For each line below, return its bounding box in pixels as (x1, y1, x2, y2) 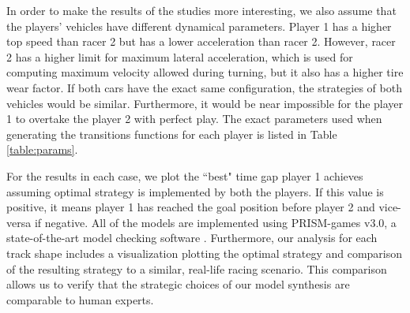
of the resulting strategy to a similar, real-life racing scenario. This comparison (6, 260, 387, 277)
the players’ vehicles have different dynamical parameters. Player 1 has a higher (6, 17, 392, 34)
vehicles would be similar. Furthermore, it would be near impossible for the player (6, 95, 404, 111)
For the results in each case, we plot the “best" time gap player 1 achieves (6, 167, 363, 184)
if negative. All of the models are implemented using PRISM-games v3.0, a (34, 214, 397, 230)
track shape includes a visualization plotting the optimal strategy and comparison (6, 244, 403, 261)
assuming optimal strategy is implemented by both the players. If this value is (6, 183, 384, 199)
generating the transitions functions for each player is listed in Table (6, 125, 337, 142)
